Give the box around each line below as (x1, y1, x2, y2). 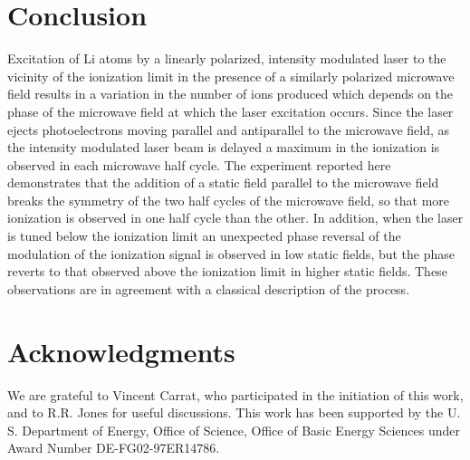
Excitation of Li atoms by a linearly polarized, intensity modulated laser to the (7, 49, 446, 68)
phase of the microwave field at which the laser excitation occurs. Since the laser (7, 101, 454, 120)
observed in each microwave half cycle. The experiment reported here (7, 155, 391, 174)
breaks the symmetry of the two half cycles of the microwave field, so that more (7, 190, 450, 209)
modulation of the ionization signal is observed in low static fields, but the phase (7, 244, 456, 263)
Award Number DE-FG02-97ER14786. (7, 438, 220, 457)
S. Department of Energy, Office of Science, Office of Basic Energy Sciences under (7, 420, 460, 439)
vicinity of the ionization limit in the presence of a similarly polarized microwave (7, 66, 455, 85)
